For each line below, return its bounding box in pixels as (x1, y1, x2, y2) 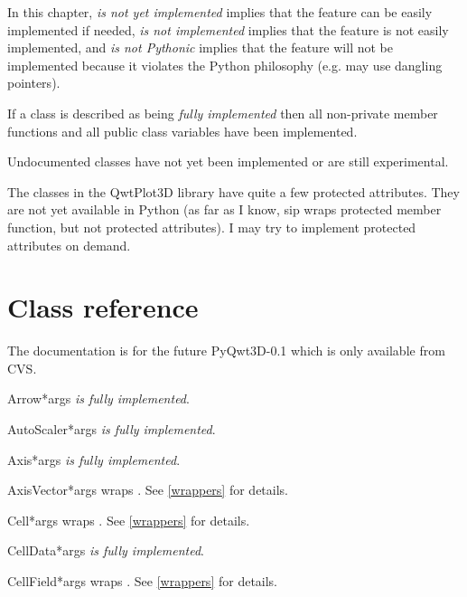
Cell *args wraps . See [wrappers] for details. (7, 510, 250, 529)
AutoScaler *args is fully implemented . (7, 420, 216, 439)
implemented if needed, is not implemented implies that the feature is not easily (7, 20, 449, 39)
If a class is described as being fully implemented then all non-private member (7, 103, 438, 122)
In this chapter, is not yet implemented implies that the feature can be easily (7, 3, 433, 21)
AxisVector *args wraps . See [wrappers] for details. (7, 480, 288, 499)
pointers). (7, 73, 61, 92)
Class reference (7, 289, 199, 326)
